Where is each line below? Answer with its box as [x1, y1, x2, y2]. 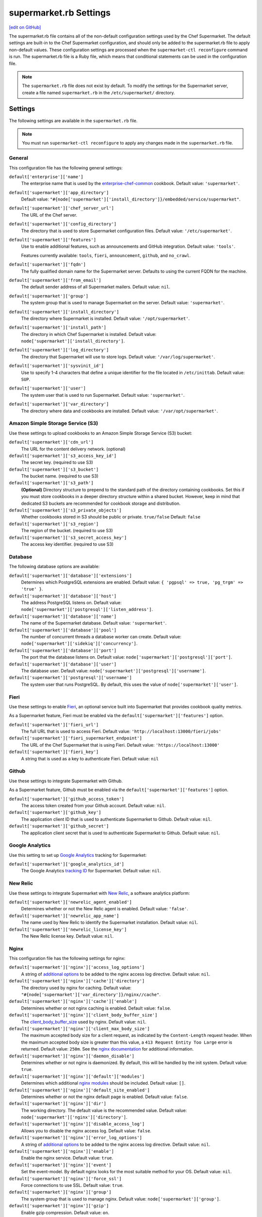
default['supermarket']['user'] [9, 386, 86, 391]
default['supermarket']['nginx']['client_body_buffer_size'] [9, 1013, 158, 1018]
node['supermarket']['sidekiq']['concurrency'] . [21, 641, 138, 646]
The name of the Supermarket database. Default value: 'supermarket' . [21, 620, 167, 626]
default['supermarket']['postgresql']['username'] [9, 675, 132, 681]
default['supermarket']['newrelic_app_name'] [9, 913, 119, 919]
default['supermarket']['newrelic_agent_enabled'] [9, 899, 132, 905]
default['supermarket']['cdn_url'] [9, 440, 94, 445]
